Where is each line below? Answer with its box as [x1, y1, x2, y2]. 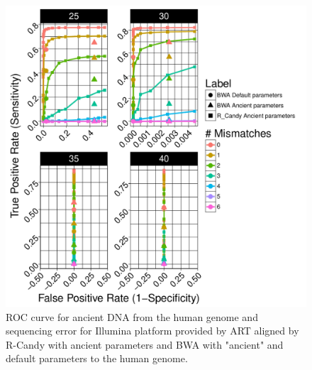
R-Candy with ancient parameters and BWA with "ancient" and [6, 337, 284, 352]
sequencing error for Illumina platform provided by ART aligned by [6, 323, 299, 338]
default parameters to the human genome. [6, 351, 188, 366]
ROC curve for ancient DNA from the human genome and [6, 309, 258, 324]
